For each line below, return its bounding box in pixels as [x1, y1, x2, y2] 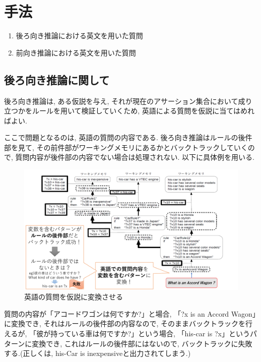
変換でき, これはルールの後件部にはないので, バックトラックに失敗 [32, 338, 252, 348]
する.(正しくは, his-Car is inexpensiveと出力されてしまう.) [4, 348, 191, 358]
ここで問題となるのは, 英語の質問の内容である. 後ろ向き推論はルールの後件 [4, 132, 252, 143]
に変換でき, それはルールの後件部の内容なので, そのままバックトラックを [4, 318, 246, 329]
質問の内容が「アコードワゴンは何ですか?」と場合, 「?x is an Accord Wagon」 [4, 308, 256, 319]
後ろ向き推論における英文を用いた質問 [16, 30, 143, 41]
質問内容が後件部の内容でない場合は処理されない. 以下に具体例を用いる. [15, 152, 254, 162]
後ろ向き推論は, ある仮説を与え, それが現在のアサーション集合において [4, 95, 238, 106]
